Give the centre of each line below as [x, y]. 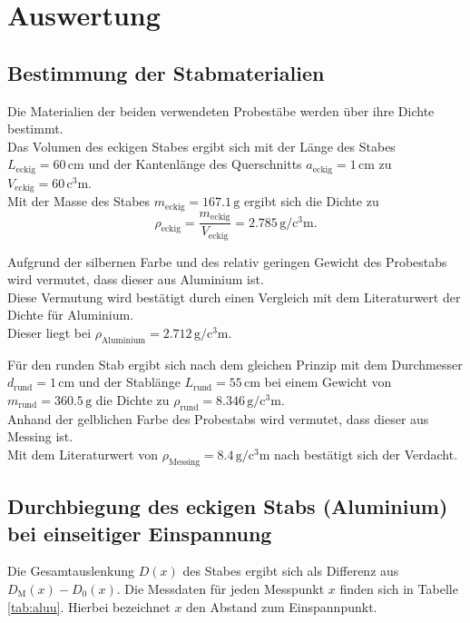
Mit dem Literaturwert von [83, 454]
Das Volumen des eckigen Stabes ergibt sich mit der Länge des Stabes [201, 146]
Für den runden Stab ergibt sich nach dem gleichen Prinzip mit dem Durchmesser [235, 364]
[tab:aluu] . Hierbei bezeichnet [89, 606]
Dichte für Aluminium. [71, 315]
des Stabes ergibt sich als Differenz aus [291, 571]
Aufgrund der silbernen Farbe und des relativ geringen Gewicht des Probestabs [227, 261]
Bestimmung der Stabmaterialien [166, 72]
